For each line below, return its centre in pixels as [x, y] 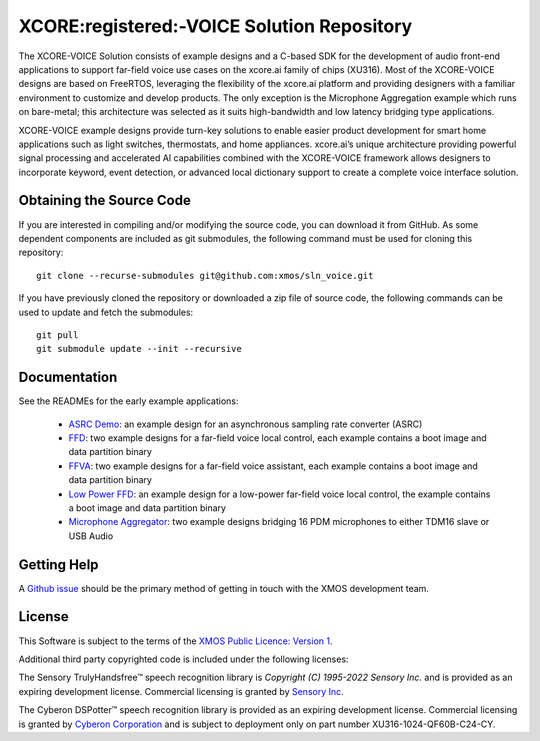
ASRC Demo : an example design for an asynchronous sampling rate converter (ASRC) [245, 424]
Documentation [68, 377]
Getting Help [58, 564]
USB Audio [91, 536]
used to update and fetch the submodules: [106, 312]
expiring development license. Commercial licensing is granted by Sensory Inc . [181, 691]
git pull [57, 334]
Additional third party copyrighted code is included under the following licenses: [183, 659]
